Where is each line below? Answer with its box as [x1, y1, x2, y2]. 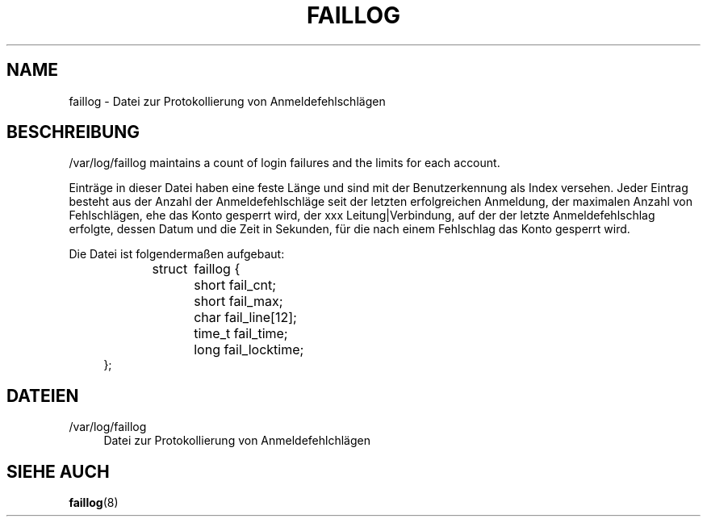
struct [152, 261, 188, 278]
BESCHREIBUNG [6, 122, 140, 143]
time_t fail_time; [194, 325, 288, 342]
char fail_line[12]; [194, 309, 297, 326]
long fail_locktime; [194, 341, 304, 358]
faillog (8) [69, 496, 119, 510]
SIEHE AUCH [6, 461, 110, 482]
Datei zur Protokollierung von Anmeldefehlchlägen [103, 433, 370, 448]
